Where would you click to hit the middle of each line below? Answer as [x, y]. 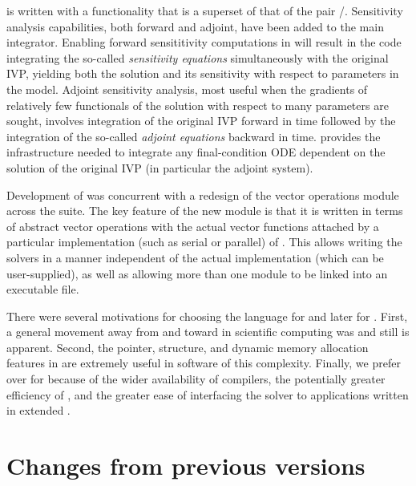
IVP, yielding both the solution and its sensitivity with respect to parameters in [203, 73]
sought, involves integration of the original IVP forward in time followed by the [201, 121]
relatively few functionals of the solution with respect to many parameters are [198, 105]
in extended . [38, 410]
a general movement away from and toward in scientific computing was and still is [208, 332]
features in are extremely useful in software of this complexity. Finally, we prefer [204, 363]
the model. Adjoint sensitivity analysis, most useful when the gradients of [187, 89]
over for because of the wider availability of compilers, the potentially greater [196, 379]
